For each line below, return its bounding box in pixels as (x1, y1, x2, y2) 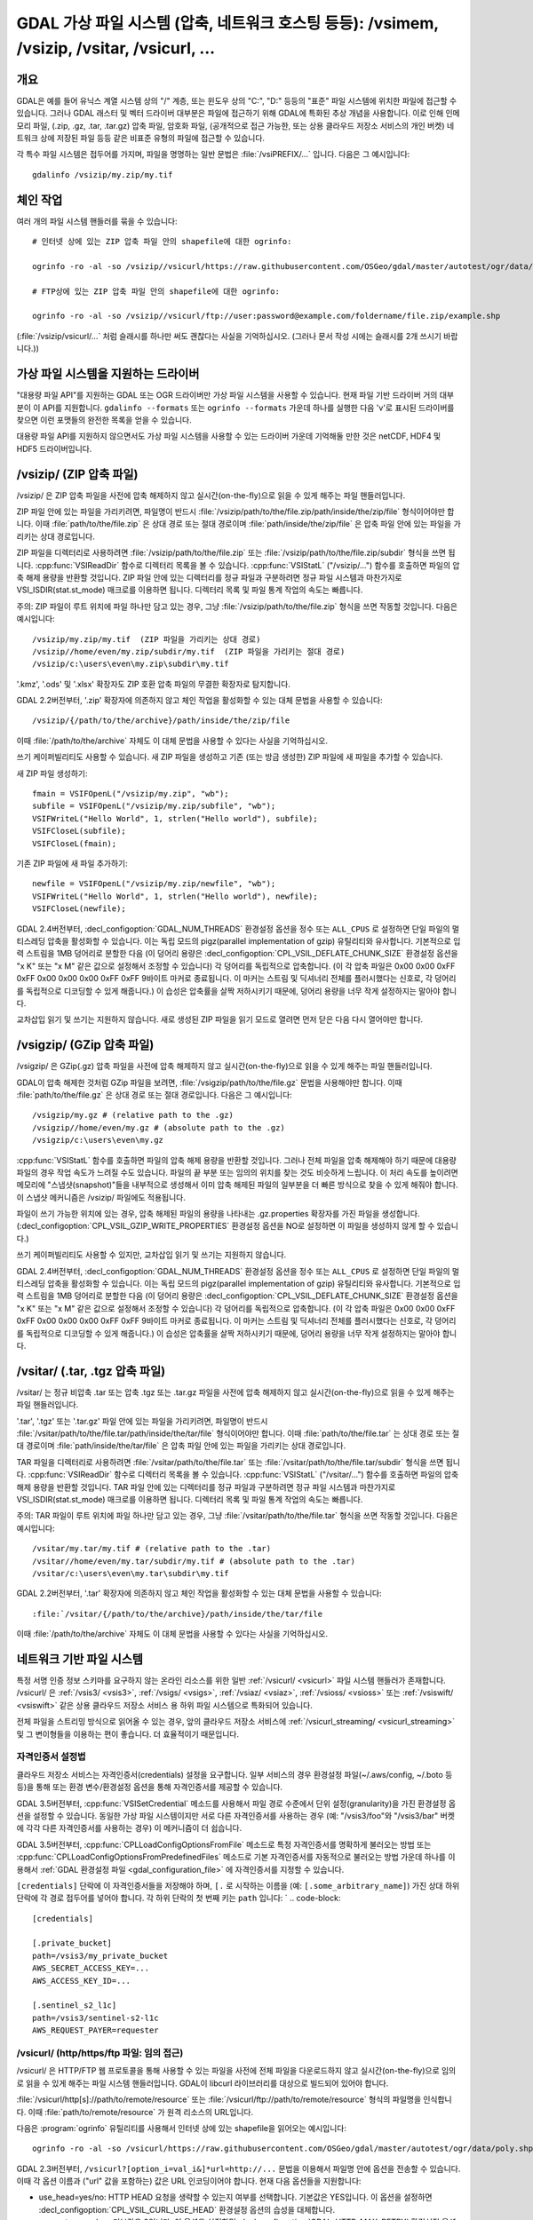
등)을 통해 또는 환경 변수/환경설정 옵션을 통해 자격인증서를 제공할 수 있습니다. (16, 1781, 283, 1793)
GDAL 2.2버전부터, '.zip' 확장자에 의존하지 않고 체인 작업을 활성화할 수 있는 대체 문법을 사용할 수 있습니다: (16, 695, 383, 706)
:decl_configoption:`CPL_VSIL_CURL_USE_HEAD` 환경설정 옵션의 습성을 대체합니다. (38, 2204, 336, 2215)
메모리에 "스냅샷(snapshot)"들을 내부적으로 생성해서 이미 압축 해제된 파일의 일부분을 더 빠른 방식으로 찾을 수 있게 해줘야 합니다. (16, 1179, 459, 1190)
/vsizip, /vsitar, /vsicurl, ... (16, 38, 216, 58)
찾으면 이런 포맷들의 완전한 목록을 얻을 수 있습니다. (16, 414, 192, 425)
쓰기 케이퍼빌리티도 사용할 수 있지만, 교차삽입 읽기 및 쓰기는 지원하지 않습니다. (16, 1249, 287, 1260)
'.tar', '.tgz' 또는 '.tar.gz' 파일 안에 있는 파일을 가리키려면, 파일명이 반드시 (16, 1415, 268, 1426)
